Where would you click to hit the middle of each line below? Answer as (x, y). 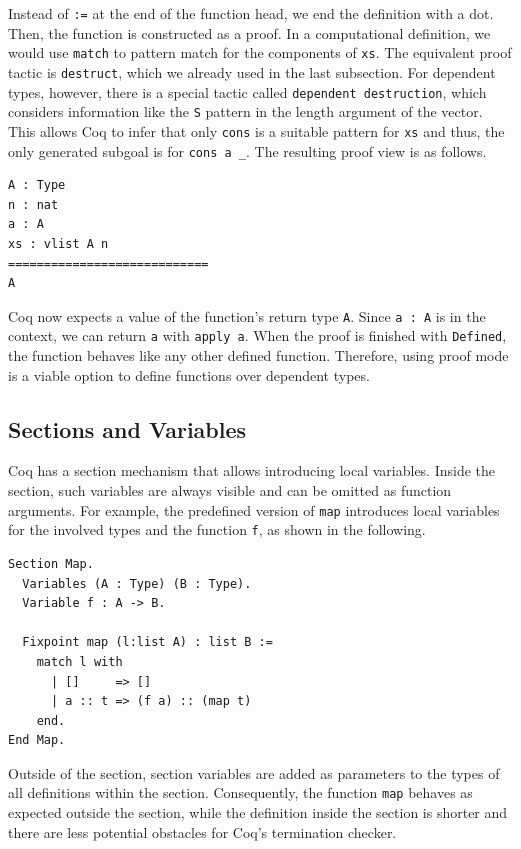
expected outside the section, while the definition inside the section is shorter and (258, 812)
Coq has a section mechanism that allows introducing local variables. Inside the (252, 470)
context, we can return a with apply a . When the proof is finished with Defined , (257, 335)
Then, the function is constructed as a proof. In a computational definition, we (249, 32)
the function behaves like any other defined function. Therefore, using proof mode (258, 355)
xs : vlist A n (58, 243)
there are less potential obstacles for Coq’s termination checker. (202, 831)
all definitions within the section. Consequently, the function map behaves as (240, 792)
